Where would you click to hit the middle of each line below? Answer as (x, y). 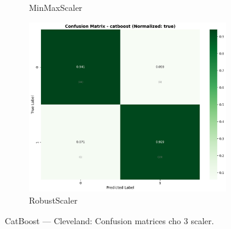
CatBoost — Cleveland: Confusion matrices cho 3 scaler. (109, 220)
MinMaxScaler (56, 7)
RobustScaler (53, 200)
